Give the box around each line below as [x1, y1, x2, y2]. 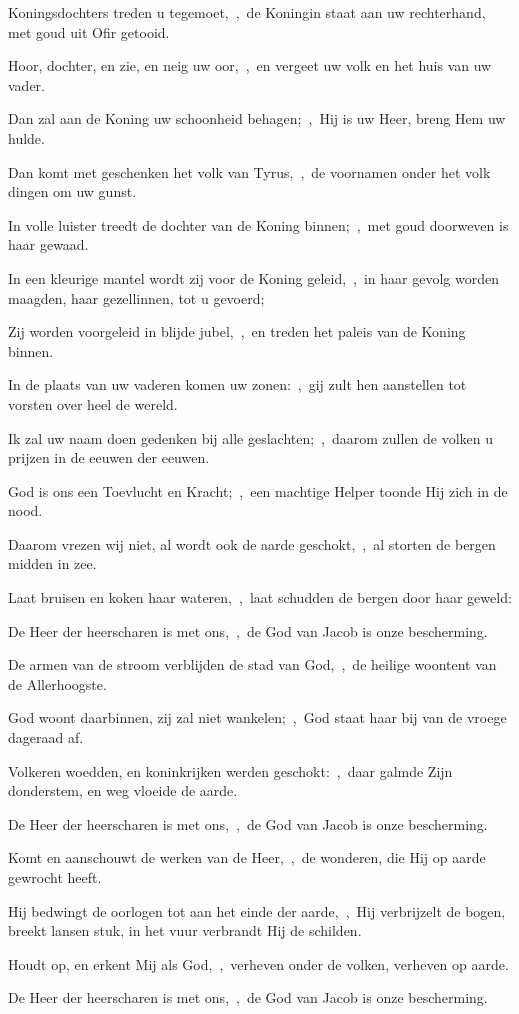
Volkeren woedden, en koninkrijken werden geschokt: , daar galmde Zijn [8, 760, 453, 781]
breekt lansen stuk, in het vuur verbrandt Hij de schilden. [8, 920, 362, 941]
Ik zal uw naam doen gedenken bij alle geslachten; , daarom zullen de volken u [8, 427, 494, 448]
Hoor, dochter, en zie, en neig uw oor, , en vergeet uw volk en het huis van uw [8, 55, 492, 76]
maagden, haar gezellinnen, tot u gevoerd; [8, 287, 265, 308]
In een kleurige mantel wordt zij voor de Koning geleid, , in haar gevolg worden [8, 267, 499, 288]
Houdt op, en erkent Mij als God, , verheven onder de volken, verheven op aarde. [8, 953, 509, 974]
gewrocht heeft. [8, 867, 102, 887]
